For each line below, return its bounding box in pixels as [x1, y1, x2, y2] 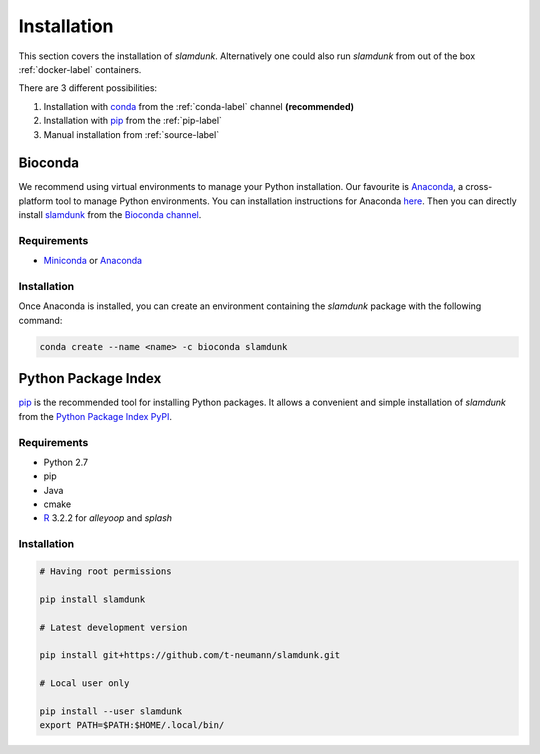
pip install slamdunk [39, 593, 146, 605]
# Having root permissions [39, 565, 172, 577]
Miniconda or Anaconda [43, 255, 143, 267]
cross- [465, 181, 493, 193]
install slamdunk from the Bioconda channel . [18, 209, 202, 221]
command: [18, 314, 63, 326]
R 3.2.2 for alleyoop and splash [43, 512, 173, 524]
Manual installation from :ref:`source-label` [43, 128, 220, 140]
